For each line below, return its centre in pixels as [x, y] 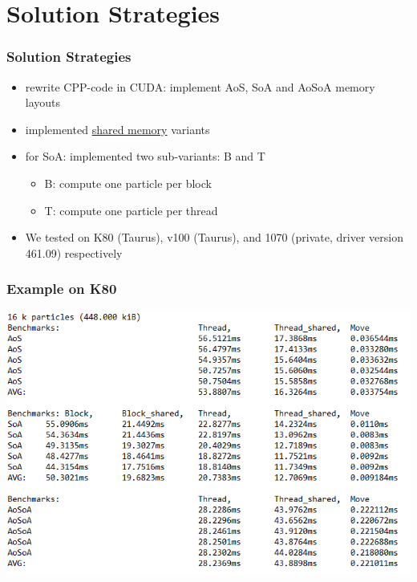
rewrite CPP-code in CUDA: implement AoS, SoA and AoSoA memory [200, 86]
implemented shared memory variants [117, 129]
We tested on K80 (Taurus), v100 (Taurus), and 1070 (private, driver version [214, 237]
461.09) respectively [74, 252]
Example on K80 [62, 289]
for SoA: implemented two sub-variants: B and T [145, 156]
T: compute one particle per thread [131, 210]
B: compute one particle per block [128, 183]
